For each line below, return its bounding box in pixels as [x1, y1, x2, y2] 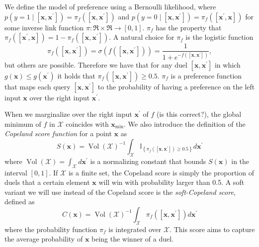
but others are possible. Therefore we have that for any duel [4, 59, 187, 70]
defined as [4, 196, 35, 207]
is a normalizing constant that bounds [90, 156, 206, 166]
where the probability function [4, 224, 97, 234]
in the [231, 156, 250, 166]
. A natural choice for [109, 32, 174, 42]
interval [4, 167, 27, 177]
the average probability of [4, 234, 83, 244]
